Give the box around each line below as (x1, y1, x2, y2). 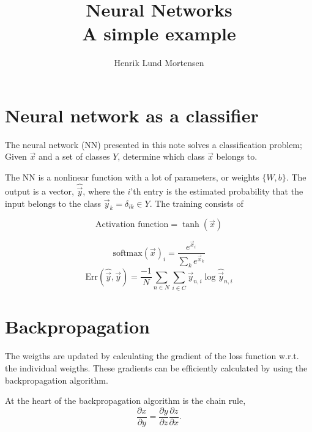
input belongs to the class (5, 196, 101, 209)
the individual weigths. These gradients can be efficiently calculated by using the (5, 361, 308, 374)
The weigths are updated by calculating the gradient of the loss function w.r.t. (5, 349, 299, 362)
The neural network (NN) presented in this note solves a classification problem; (5, 138, 302, 151)
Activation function (95, 220, 169, 229)
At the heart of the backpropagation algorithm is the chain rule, (5, 394, 246, 407)
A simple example (82, 21, 236, 46)
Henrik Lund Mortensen (114, 56, 204, 69)
